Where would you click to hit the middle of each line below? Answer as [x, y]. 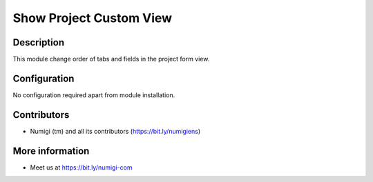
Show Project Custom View [93, 18]
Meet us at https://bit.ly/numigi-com [81, 167]
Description [39, 42]
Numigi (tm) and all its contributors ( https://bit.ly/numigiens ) [115, 131]
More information [51, 151]
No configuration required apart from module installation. [94, 95]
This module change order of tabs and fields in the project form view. [111, 59]
